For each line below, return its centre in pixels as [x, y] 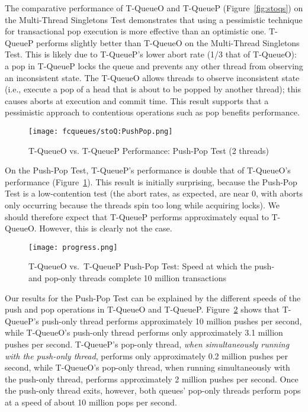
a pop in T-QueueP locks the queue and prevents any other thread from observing [154, 65]
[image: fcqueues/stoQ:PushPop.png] [101, 131]
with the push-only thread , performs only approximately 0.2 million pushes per [147, 355]
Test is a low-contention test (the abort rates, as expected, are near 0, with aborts [154, 193]
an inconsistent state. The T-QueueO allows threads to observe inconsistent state [152, 77]
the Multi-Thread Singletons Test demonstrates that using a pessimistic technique [154, 19]
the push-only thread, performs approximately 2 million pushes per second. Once [152, 379]
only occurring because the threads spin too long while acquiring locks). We [142, 205]
